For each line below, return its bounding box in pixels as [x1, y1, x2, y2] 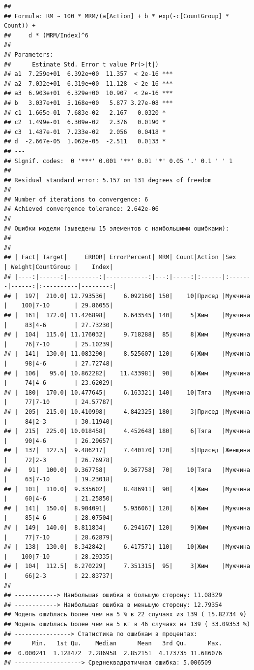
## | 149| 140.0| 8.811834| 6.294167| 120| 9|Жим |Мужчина [4, 524, 251, 532]
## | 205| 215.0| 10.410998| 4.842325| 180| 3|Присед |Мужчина [4, 408, 251, 415]
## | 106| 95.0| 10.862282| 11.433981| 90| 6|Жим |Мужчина [4, 369, 251, 377]
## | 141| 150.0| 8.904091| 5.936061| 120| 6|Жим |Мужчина [4, 504, 251, 512]
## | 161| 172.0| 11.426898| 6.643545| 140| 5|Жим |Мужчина [4, 312, 251, 319]
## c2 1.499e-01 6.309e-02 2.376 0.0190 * [4, 119, 166, 126]
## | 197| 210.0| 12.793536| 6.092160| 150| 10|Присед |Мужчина [4, 292, 251, 300]
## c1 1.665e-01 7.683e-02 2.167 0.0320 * [4, 109, 166, 116]
